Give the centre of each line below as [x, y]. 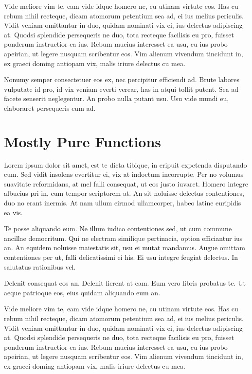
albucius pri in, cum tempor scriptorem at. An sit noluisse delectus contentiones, [124, 193]
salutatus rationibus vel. [40, 266]
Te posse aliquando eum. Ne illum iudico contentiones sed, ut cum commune [118, 229]
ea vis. [13, 212]
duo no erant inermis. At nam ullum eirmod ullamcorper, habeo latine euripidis [123, 203]
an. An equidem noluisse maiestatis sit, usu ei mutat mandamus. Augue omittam [125, 247]
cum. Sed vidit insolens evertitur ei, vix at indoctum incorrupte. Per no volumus [124, 174]
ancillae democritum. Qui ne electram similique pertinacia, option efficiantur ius [123, 238]
